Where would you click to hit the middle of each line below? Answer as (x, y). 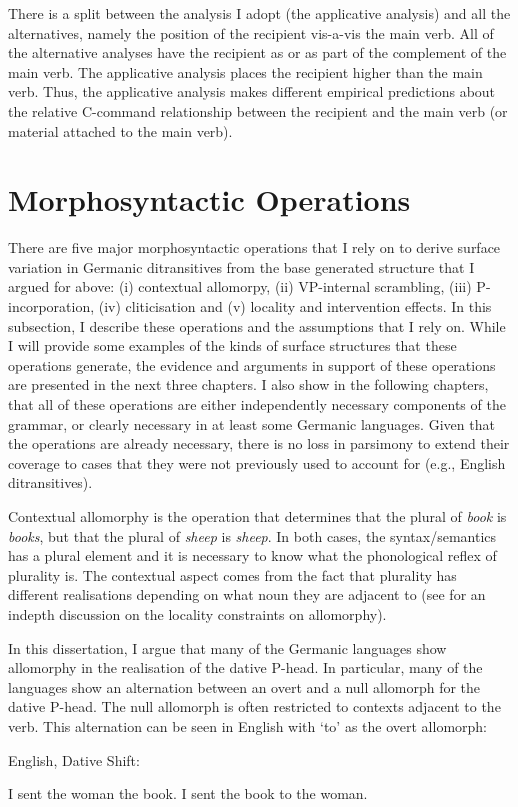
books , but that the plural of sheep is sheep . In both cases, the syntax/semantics (252, 535)
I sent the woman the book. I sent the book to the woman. (188, 793)
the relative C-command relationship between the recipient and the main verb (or (258, 110)
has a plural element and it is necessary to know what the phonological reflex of (252, 555)
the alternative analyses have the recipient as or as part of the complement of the (257, 52)
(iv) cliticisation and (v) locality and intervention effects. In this (295, 306)
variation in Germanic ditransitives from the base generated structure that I (241, 266)
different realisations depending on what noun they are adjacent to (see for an (247, 594)
